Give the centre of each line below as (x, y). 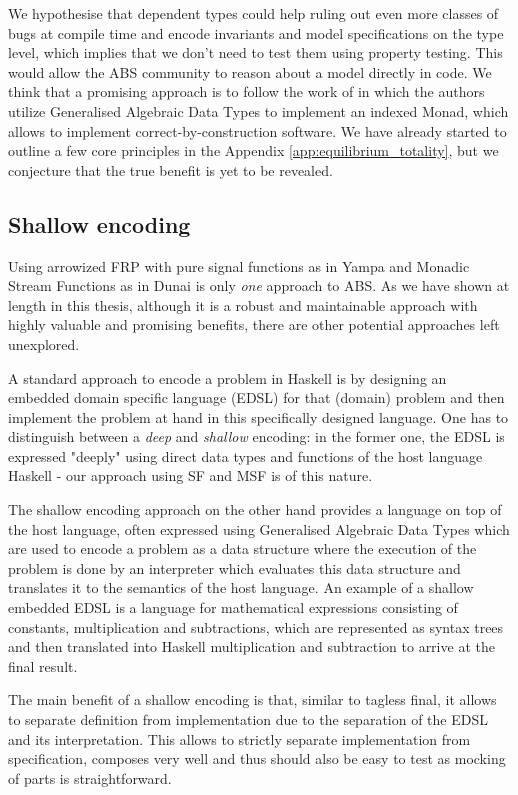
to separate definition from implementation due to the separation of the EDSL (248, 719)
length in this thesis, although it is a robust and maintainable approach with (243, 304)
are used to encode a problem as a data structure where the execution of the (242, 548)
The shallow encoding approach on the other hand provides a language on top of (255, 509)
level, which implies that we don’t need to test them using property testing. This (255, 52)
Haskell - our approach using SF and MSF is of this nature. (190, 475)
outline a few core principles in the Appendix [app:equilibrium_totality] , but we (253, 150)
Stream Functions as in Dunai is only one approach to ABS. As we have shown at (259, 285)
